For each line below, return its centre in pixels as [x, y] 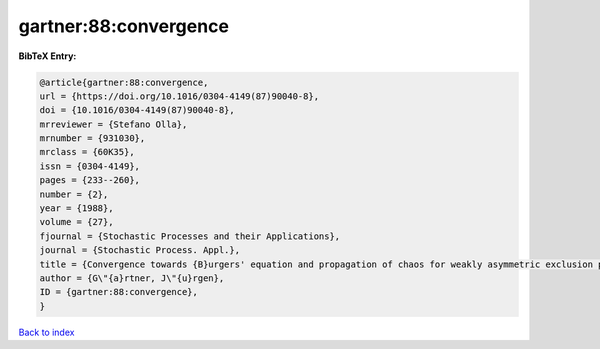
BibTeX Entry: [47, 56]
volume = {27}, [76, 222]
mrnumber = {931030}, [92, 138]
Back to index [46, 332]
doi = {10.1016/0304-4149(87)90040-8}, [137, 110]
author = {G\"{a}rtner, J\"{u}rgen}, [132, 278]
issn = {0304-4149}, [89, 166]
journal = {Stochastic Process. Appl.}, [139, 250]
